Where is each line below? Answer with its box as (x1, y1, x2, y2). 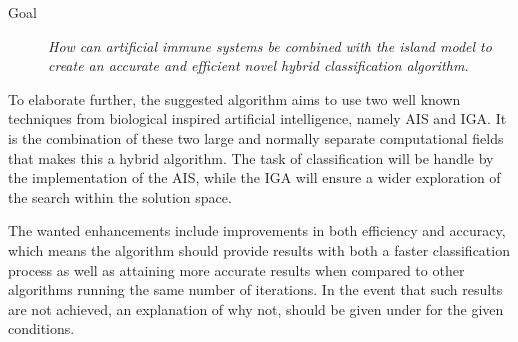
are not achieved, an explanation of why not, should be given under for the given (8, 298, 504, 319)
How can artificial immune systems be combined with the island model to (48, 35, 492, 56)
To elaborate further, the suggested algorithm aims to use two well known (8, 88, 461, 109)
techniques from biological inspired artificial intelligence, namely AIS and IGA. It (8, 108, 507, 129)
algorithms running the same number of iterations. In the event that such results (8, 279, 503, 300)
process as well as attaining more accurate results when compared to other (8, 259, 465, 280)
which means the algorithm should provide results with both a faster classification (8, 239, 510, 260)
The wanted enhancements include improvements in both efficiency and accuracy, (8, 220, 506, 241)
